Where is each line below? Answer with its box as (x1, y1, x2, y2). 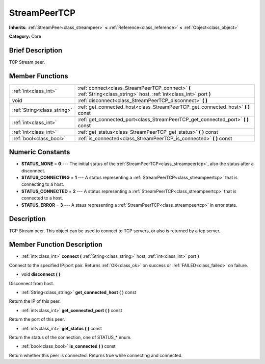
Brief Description (9, 46, 62, 54)
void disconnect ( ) (21, 271, 61, 277)
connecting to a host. (21, 181, 65, 187)
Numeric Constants (9, 148, 71, 156)
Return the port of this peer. (9, 316, 65, 322)
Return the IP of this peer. (9, 298, 61, 304)
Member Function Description (9, 241, 103, 249)
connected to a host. (21, 195, 63, 201)
